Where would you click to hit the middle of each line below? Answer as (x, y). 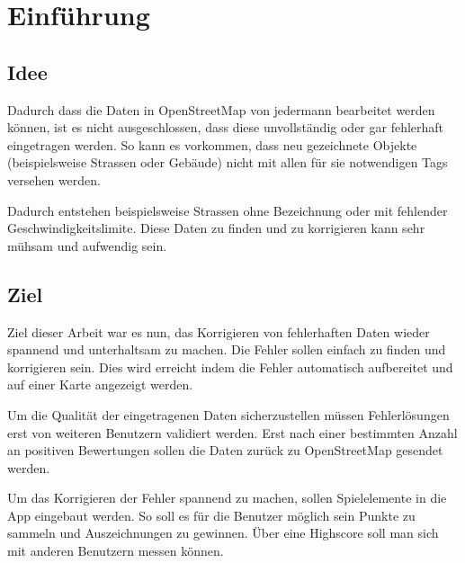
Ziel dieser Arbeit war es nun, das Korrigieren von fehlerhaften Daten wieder (219, 331)
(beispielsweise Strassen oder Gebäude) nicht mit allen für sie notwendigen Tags (228, 162)
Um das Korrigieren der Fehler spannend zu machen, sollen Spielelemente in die (227, 498)
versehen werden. (54, 179)
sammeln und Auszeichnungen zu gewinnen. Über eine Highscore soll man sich (223, 533)
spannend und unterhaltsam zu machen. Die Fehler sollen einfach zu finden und (227, 349)
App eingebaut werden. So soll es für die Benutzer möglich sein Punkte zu (211, 515)
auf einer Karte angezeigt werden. (100, 384)
